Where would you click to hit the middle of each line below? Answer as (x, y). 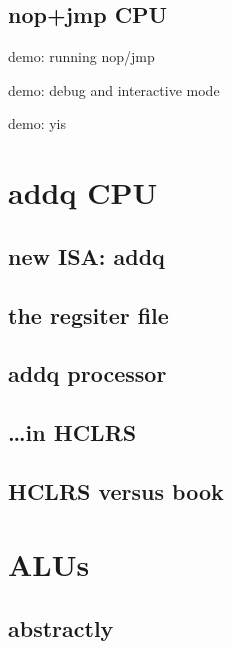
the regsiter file (88, 314)
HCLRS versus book (116, 490)
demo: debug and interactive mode (114, 89)
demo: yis (37, 123)
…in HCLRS (72, 432)
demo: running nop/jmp (81, 56)
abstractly (61, 628)
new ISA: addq (86, 255)
